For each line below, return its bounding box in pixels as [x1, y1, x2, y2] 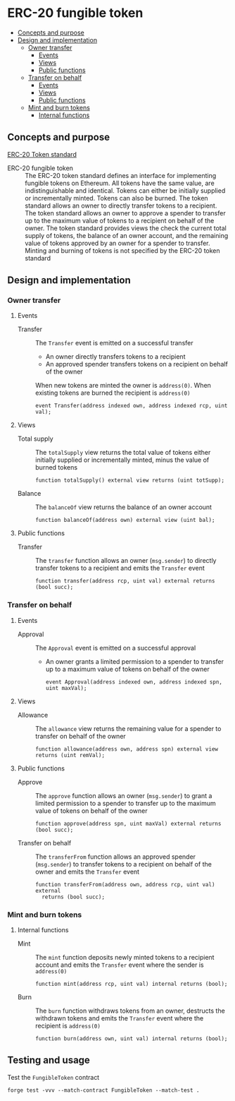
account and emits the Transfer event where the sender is [34, 960, 204, 969]
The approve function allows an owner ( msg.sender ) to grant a [34, 791, 212, 799]
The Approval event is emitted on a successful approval [34, 643, 196, 652]
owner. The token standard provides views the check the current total [25, 224, 227, 232]
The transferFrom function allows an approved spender [34, 852, 196, 861]
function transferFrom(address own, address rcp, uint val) [34, 881, 215, 888]
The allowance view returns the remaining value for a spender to [34, 724, 222, 732]
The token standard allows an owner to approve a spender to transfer [25, 208, 227, 217]
